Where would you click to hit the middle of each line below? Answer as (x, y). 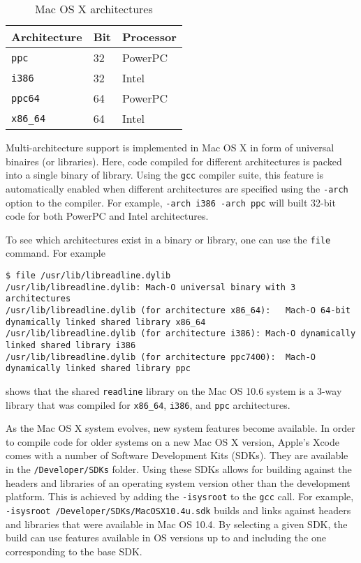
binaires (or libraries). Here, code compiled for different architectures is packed (174, 161)
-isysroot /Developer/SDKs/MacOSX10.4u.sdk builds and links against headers (178, 510)
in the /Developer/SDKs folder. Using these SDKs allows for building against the (179, 469)
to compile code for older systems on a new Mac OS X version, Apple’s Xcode (173, 441)
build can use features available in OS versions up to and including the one (166, 538)
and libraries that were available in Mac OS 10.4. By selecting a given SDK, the (177, 524)
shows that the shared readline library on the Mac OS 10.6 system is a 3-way (174, 390)
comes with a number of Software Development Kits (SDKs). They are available (177, 455)
